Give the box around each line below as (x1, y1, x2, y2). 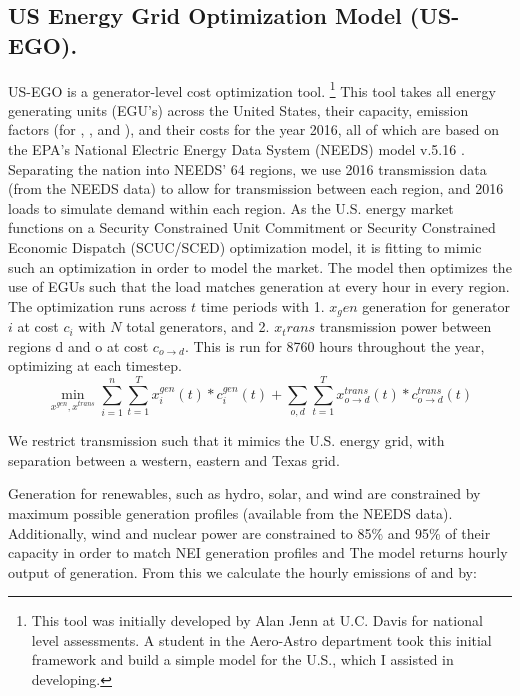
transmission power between (319, 316, 492, 337)
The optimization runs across (8, 295, 187, 316)
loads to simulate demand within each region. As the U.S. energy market (8, 197, 454, 218)
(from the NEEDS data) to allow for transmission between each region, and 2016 (8, 178, 504, 199)
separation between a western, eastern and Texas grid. (8, 449, 340, 470)
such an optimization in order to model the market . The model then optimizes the (8, 256, 512, 277)
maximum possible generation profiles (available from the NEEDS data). (8, 502, 453, 523)
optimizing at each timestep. (8, 355, 182, 376)
